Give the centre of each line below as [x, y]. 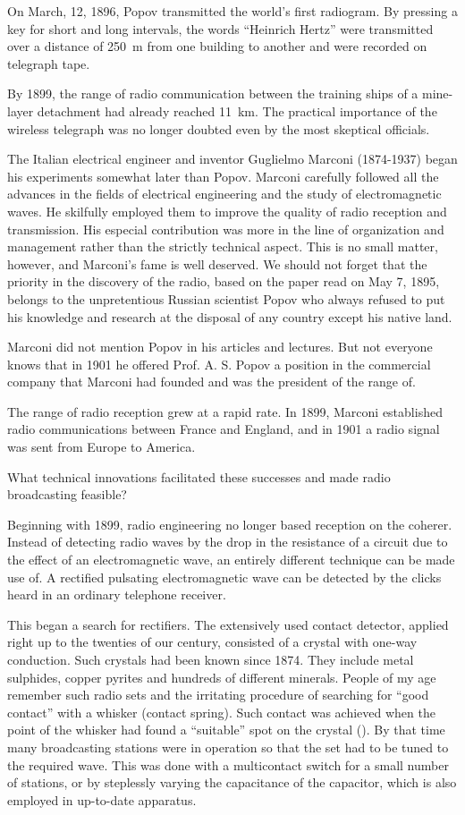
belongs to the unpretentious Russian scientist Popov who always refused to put [226, 298]
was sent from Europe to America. [101, 447]
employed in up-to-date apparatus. [102, 799]
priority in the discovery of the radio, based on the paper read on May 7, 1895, [224, 281]
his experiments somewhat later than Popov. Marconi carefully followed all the [223, 176]
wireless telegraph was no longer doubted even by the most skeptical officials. [219, 128]
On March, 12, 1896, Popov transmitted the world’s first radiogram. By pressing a [232, 11]
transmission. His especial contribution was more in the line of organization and [226, 229]
